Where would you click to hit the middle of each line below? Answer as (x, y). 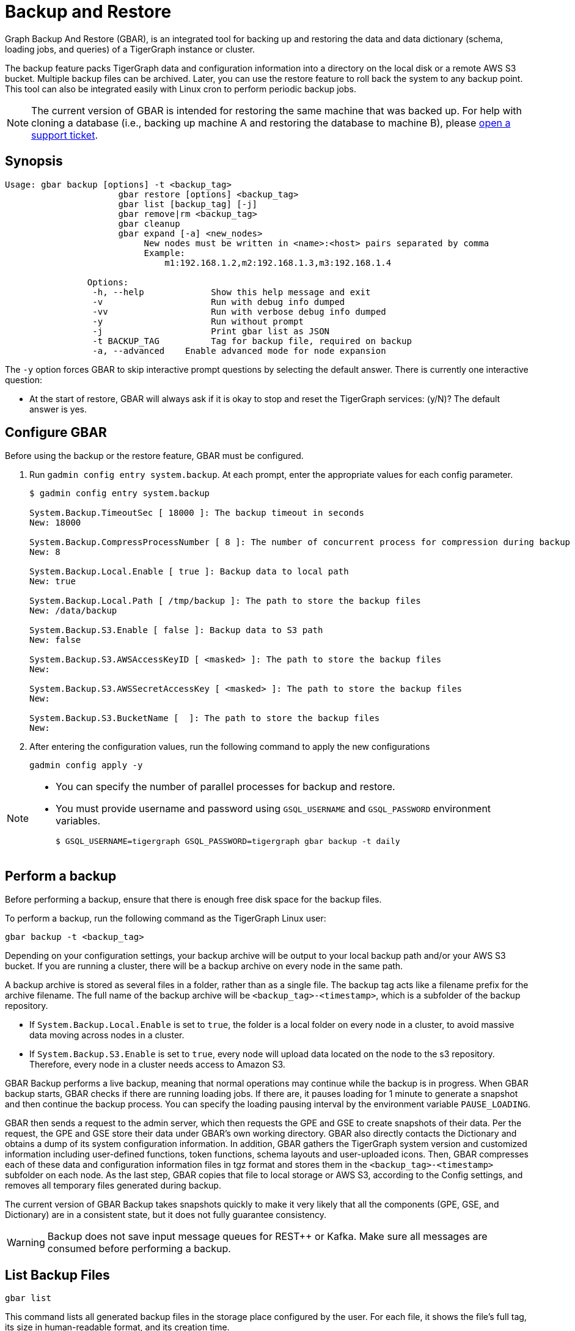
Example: (165, 253)
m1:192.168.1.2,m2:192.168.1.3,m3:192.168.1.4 (278, 262)
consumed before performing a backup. (139, 1249)
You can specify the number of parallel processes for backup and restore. (225, 787)
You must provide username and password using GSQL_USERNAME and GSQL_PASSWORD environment (273, 809)
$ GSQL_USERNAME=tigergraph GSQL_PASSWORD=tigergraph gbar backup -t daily (228, 842)
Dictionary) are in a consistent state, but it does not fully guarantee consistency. (166, 1215)
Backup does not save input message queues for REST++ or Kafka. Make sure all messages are (267, 1237)
